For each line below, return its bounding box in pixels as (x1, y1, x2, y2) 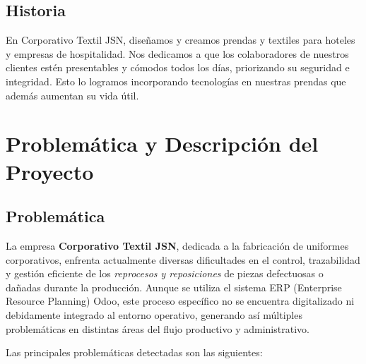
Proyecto (6, 157, 94, 186)
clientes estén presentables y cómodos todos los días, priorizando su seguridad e (6, 60, 350, 75)
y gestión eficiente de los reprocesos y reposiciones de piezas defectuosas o (6, 266, 324, 281)
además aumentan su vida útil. (6, 87, 139, 102)
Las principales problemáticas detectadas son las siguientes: (6, 345, 263, 360)
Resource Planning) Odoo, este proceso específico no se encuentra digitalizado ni (6, 293, 355, 308)
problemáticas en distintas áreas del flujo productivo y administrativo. (6, 321, 309, 336)
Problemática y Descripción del (6, 129, 319, 158)
